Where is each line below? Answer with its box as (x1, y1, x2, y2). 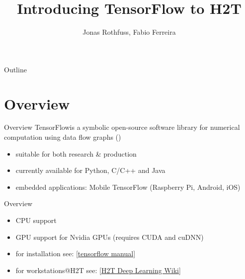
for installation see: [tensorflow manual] (15, 248, 136, 259)
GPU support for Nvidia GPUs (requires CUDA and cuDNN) (15, 231, 204, 242)
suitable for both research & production (15, 148, 137, 159)
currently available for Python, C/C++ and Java (15, 165, 165, 175)
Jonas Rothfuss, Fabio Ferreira (82, 27, 176, 37)
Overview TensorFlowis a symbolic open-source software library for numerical (4, 122, 240, 132)
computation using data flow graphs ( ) (4, 132, 121, 142)
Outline (4, 64, 27, 74)
